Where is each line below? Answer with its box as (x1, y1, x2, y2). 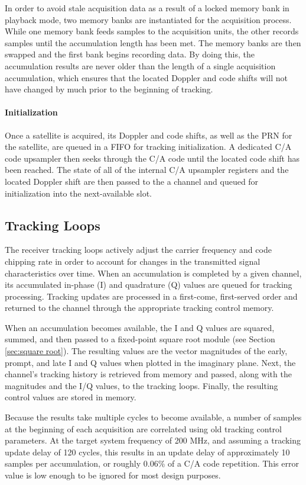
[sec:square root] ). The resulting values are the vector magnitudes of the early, (5, 345, 288, 357)
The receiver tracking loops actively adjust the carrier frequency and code (5, 243, 272, 256)
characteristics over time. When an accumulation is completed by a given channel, (5, 266, 302, 279)
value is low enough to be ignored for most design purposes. (5, 469, 221, 481)
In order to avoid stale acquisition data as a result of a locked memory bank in (5, 2, 289, 14)
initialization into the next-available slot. (5, 187, 152, 199)
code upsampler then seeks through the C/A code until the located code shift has (5, 152, 300, 164)
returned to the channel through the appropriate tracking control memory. (5, 301, 274, 314)
